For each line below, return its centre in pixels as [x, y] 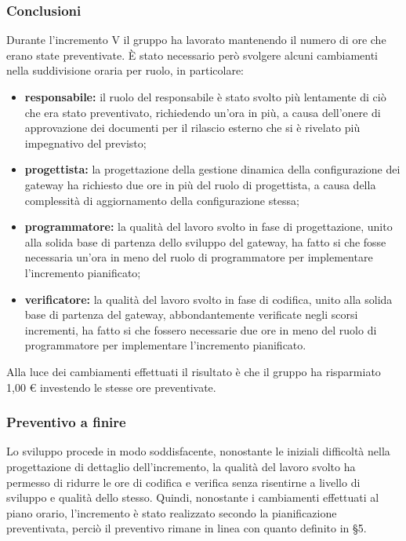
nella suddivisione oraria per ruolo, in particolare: [125, 70]
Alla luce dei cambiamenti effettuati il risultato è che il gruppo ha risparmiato [194, 371]
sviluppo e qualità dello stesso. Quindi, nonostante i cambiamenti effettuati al [193, 497]
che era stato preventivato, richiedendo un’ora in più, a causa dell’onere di [203, 112]
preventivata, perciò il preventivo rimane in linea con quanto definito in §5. [187, 528]
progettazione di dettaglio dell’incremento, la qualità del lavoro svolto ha [181, 466]
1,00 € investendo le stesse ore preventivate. [111, 387]
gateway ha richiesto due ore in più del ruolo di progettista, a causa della [200, 184]
